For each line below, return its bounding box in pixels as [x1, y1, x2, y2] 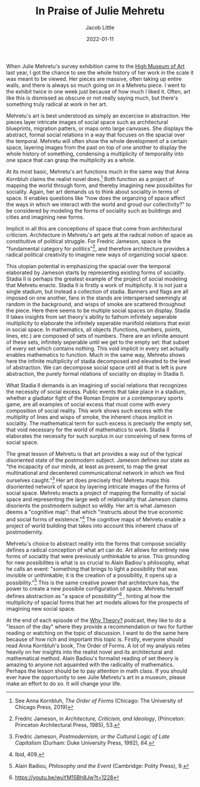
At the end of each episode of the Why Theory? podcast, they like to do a [6, 617, 186, 624]
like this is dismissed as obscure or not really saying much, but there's [6, 94, 179, 101]
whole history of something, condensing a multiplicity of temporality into [6, 150, 184, 157]
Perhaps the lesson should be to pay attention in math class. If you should [6, 667, 187, 674]
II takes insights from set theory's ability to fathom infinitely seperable [6, 313, 177, 321]
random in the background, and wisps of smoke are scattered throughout [6, 301, 186, 308]
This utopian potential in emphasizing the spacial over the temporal [6, 263, 171, 270]
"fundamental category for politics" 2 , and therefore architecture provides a [6, 244, 190, 252]
